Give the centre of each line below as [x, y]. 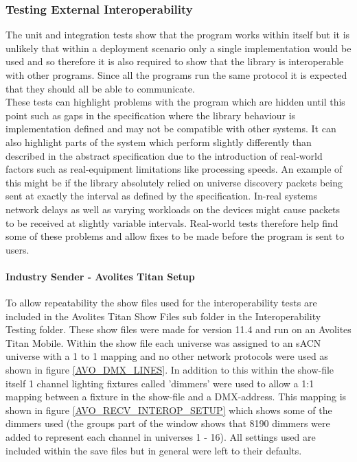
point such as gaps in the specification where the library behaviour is [151, 115]
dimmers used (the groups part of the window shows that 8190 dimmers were [168, 423]
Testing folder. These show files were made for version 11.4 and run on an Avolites [178, 329]
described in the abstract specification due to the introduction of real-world [164, 155]
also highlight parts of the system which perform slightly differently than [159, 142]
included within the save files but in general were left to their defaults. [154, 450]
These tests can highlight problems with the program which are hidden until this [175, 102]
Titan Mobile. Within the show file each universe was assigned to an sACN [163, 342]
